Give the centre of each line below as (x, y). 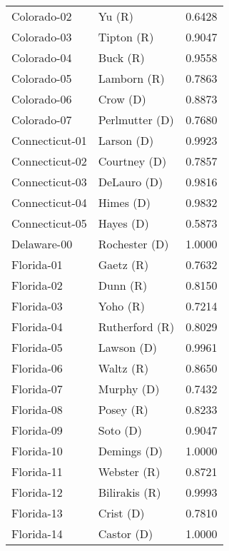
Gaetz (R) (123, 264)
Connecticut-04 (49, 202)
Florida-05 (37, 347)
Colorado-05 (42, 78)
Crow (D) (122, 99)
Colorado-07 (42, 120)
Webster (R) (129, 471)
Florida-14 (37, 534)
